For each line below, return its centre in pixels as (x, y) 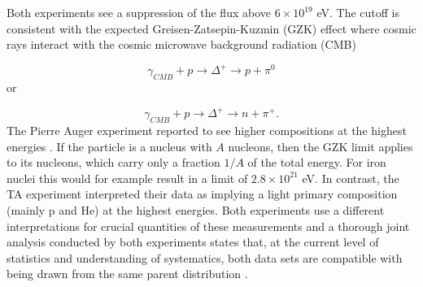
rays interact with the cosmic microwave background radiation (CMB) (181, 44)
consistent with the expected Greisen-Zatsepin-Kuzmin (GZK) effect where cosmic (211, 28)
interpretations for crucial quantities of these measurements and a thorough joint (208, 226)
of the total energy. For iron (317, 162)
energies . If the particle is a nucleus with (109, 146)
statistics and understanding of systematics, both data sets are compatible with (205, 257)
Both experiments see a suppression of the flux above (139, 12)
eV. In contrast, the (351, 178)
